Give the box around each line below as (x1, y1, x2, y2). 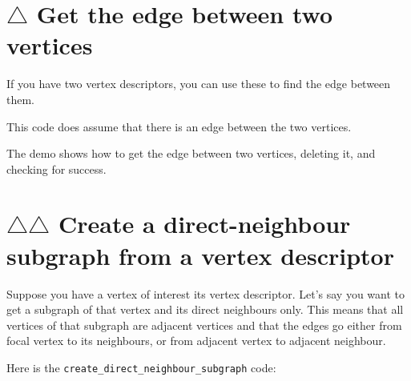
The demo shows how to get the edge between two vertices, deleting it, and (6, 145, 376, 162)
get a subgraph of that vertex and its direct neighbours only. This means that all (6, 301, 404, 318)
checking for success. (6, 160, 107, 177)
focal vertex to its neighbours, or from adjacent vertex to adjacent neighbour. (6, 332, 386, 349)
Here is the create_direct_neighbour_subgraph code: (6, 359, 276, 375)
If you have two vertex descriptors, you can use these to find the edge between (6, 75, 391, 92)
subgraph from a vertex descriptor (6, 239, 394, 271)
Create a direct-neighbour (58, 207, 351, 240)
